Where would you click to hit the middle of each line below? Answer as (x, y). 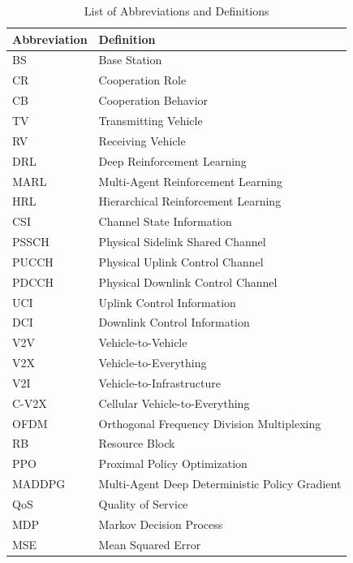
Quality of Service (143, 504)
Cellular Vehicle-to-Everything (174, 403)
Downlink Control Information (174, 322)
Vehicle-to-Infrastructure (159, 382)
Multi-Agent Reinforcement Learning (191, 181)
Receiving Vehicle (142, 140)
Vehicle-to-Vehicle (143, 342)
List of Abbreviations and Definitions (176, 11)
